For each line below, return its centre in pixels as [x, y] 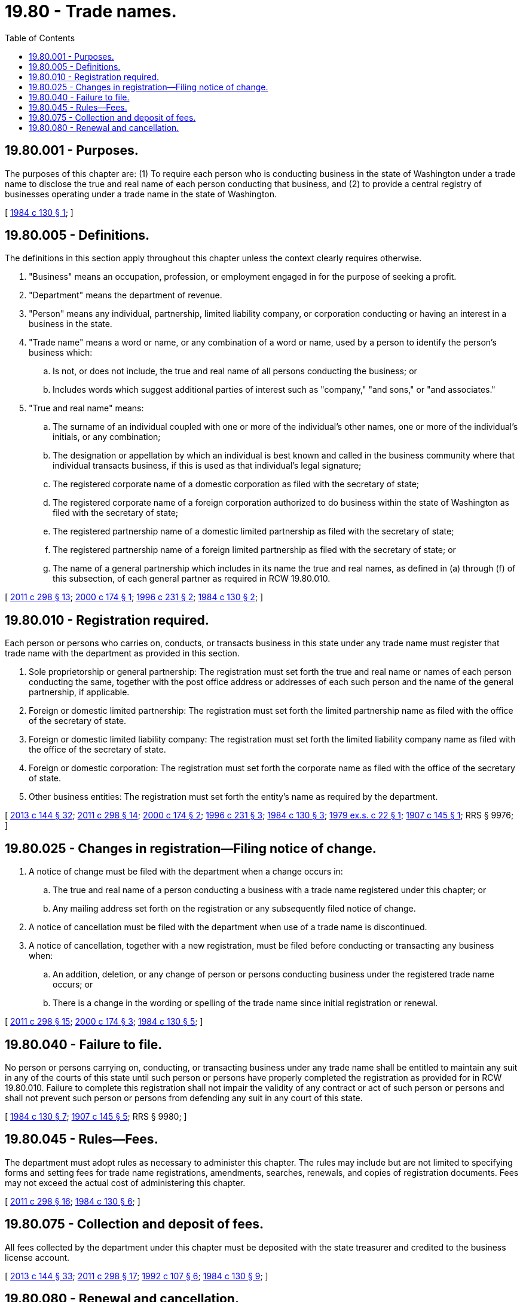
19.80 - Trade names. [91, 11]
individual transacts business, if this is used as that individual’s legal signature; [207, 466]
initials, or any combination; [107, 437]
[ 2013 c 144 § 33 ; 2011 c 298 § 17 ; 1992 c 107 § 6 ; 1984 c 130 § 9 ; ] [137, 1276]
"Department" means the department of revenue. [126, 295]
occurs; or [73, 985]
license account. [37, 1257]
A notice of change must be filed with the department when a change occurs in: [186, 872]
